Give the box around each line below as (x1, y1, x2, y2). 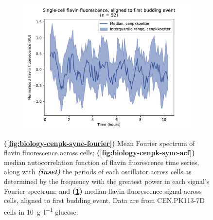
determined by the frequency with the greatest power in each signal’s (4, 176, 210, 186)
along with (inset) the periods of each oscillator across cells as (4, 166, 192, 177)
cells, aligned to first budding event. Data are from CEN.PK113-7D (4, 195, 205, 205)
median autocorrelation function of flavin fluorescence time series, (4, 157, 199, 167)
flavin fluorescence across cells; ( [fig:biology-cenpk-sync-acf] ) (4, 147, 195, 158)
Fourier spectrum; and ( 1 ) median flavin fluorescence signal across (4, 185, 202, 196)
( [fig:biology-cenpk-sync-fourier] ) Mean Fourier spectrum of (4, 138, 195, 148)
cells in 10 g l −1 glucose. (4, 205, 78, 217)
